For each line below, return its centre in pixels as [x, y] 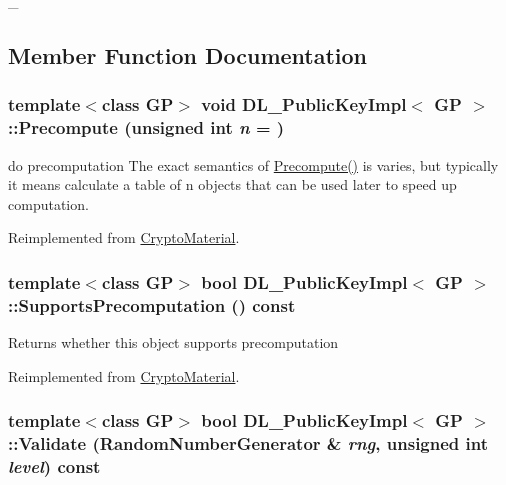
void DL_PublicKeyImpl [304, 104]
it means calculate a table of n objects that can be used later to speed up [232, 184]
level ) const [54, 465]
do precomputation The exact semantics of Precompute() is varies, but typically [253, 164]
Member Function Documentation [188, 54]
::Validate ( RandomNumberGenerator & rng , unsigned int [248, 443]
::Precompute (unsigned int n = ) [146, 127]
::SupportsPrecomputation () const [152, 304]
